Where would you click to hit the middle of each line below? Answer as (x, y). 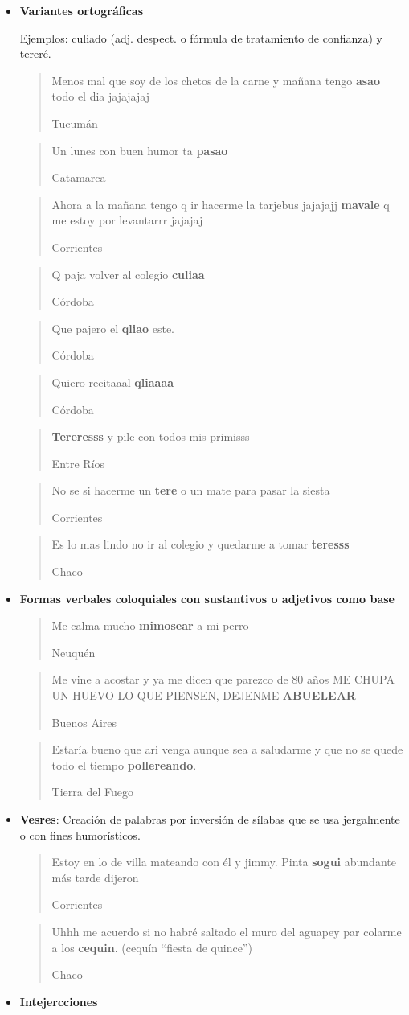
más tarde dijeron (95, 877)
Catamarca (79, 177)
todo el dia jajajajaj (100, 96)
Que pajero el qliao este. (113, 328)
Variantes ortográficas (82, 10)
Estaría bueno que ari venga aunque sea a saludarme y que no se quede (227, 749)
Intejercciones (59, 1001)
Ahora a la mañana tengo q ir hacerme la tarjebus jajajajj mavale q (221, 204)
